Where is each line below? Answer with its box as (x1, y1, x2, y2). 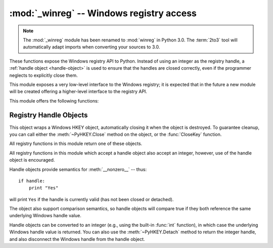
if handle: (18, 178, 45, 184)
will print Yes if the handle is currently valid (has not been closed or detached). (9, 196, 174, 202)
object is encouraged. (9, 157, 55, 163)
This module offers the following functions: (9, 97, 99, 104)
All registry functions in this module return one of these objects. (9, 140, 143, 146)
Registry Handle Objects (9, 111, 88, 120)
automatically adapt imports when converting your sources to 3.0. (23, 44, 160, 50)
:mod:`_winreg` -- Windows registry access (9, 8, 197, 19)
